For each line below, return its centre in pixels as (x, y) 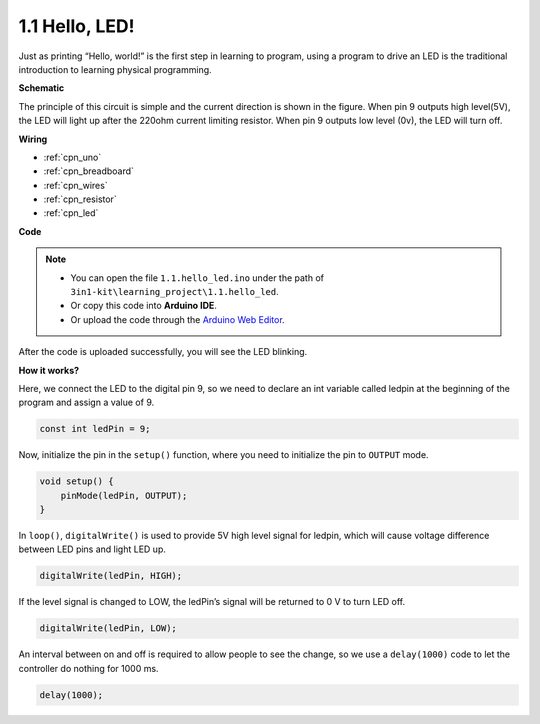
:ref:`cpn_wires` (76, 185)
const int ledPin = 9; (95, 429)
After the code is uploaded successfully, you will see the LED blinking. (163, 352)
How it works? (49, 370)
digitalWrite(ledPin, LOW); (108, 628)
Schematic (41, 88)
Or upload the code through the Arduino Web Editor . (177, 319)
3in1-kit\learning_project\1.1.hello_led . (174, 292)
